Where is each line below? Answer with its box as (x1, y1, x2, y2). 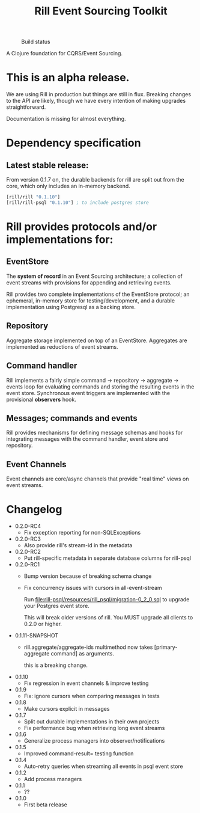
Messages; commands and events (6, 413, 138, 423)
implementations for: (6, 233, 114, 247)
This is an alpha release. (6, 71, 130, 85)
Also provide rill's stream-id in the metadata (23, 542, 133, 549)
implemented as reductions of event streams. (6, 343, 118, 350)
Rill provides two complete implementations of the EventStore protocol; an (6, 290, 190, 298)
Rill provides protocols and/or (6, 220, 157, 234)
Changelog (6, 503, 62, 517)
